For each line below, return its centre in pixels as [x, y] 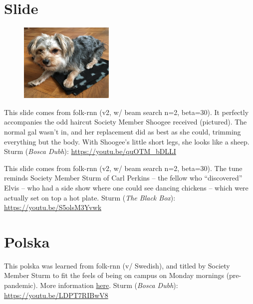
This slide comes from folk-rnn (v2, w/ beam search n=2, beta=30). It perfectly [126, 112]
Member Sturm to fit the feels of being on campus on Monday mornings [114, 275]
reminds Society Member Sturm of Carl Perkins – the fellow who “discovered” [123, 178]
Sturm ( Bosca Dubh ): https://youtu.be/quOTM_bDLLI [90, 151]
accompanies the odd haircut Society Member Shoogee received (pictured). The [126, 122]
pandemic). [21, 285]
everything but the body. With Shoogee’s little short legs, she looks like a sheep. [127, 141]
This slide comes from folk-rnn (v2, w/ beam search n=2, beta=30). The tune [123, 168]
